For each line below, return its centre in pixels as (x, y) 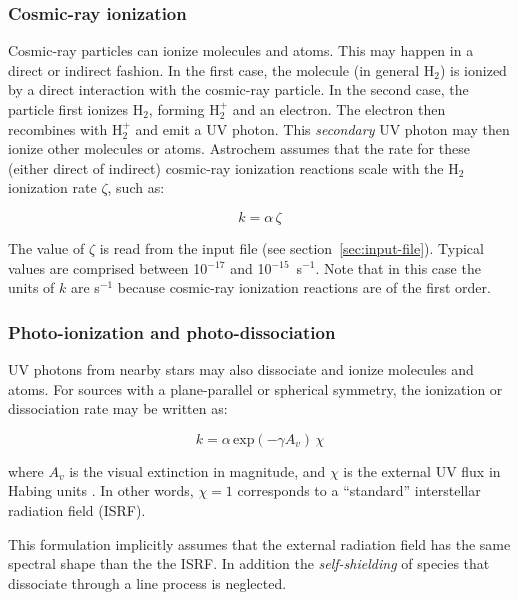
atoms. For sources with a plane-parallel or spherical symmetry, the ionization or (255, 388)
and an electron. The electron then (339, 109)
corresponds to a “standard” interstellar (359, 490)
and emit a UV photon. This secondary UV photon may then (322, 128)
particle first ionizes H (76, 109)
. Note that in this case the (398, 267)
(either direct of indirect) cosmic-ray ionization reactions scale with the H (233, 167)
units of (31, 287)
